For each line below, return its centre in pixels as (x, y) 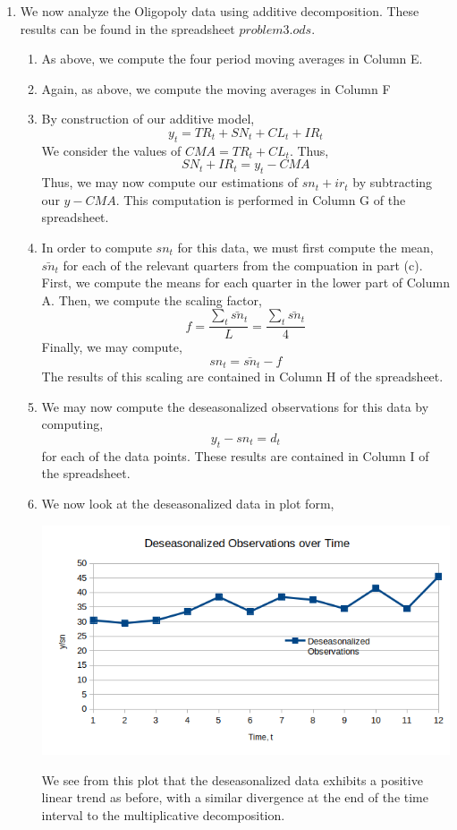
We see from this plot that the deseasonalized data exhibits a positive (232, 779)
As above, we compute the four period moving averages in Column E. (232, 59)
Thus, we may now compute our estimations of (170, 182)
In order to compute (97, 247)
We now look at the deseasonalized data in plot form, (188, 503)
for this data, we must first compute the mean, (305, 247)
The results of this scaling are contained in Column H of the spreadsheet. (242, 376)
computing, (72, 424)
